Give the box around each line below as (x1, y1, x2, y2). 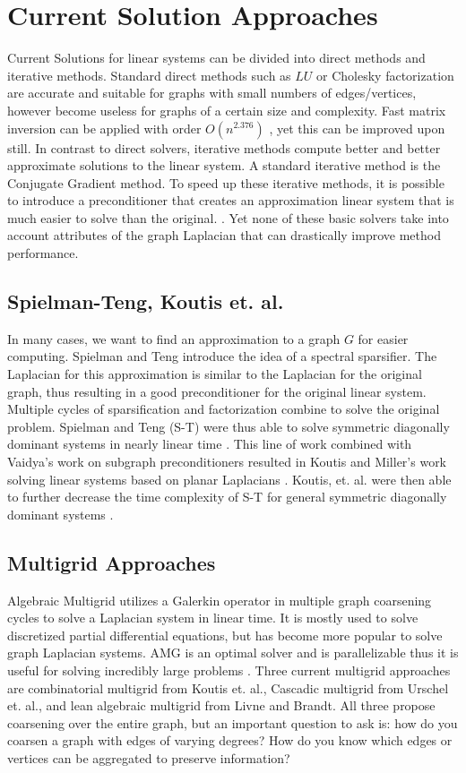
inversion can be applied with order (7, 118, 202, 137)
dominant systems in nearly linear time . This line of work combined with (7, 434, 412, 453)
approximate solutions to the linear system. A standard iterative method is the (7, 156, 441, 175)
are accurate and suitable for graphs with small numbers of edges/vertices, (7, 83, 417, 102)
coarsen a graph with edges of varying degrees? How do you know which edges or (7, 731, 453, 750)
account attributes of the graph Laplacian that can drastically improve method (7, 226, 441, 245)
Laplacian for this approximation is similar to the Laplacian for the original (7, 365, 422, 383)
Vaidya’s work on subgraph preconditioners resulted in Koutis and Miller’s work (7, 452, 447, 471)
